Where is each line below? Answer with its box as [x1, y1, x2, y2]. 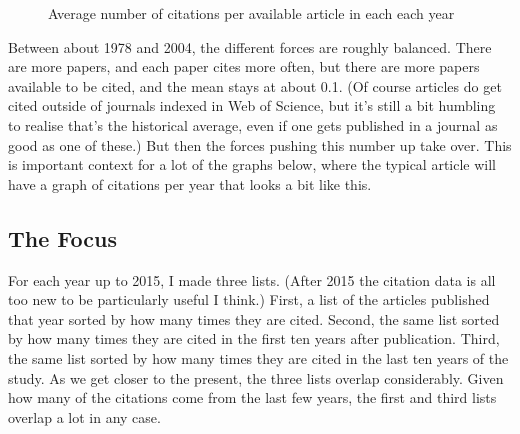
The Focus [8, 222, 117, 253]
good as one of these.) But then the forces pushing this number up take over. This [8, 134, 512, 155]
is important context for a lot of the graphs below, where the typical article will [8, 154, 497, 175]
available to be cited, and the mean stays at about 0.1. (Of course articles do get [8, 75, 502, 96]
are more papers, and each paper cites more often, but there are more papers [8, 56, 480, 77]
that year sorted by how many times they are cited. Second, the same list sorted [8, 308, 500, 329]
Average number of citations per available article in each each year [48, 3, 455, 23]
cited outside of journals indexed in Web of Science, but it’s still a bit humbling [8, 95, 496, 116]
